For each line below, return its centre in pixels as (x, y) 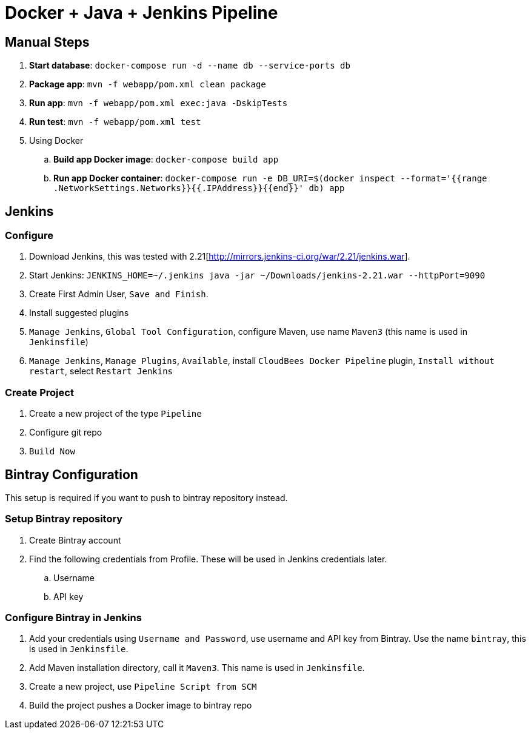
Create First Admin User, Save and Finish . (119, 294)
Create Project (39, 392)
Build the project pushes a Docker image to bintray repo (141, 705)
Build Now (52, 452)
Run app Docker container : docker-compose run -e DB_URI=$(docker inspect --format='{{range (270, 178)
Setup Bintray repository (64, 519)
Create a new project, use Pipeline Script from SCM (143, 687)
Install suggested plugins (79, 313)
